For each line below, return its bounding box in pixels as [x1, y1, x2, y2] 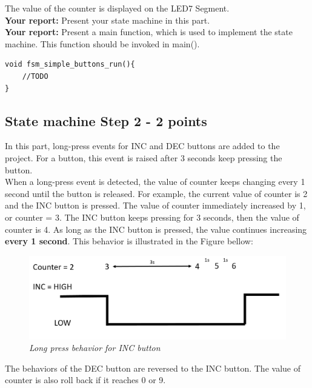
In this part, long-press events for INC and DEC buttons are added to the [5, 139, 280, 152]
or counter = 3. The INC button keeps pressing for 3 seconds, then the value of [5, 210, 299, 223]
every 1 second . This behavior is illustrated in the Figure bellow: [5, 235, 253, 247]
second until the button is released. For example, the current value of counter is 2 [5, 187, 308, 199]
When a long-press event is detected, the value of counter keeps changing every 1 [5, 175, 305, 188]
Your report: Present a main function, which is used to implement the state [5, 25, 293, 38]
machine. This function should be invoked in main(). [5, 37, 200, 50]
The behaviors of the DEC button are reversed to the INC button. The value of [5, 361, 300, 374]
